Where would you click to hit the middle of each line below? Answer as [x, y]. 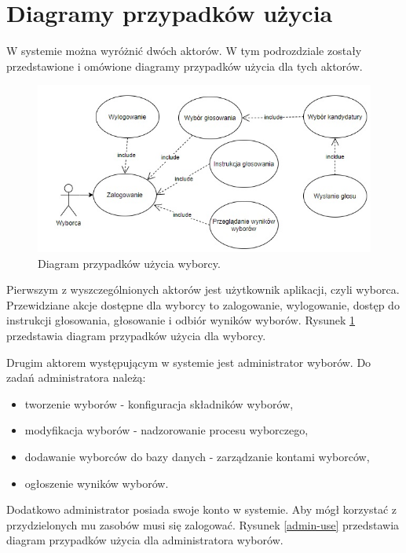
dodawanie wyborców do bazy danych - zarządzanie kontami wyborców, [197, 456]
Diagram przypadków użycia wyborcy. [129, 263]
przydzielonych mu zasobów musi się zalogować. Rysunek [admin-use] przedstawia [203, 524]
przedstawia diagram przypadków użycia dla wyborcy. [136, 335]
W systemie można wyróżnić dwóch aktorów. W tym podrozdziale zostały [184, 51]
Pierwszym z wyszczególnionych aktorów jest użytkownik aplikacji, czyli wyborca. [203, 289]
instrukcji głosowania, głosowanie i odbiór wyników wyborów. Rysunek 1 [181, 320]
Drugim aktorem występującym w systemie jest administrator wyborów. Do [189, 362]
